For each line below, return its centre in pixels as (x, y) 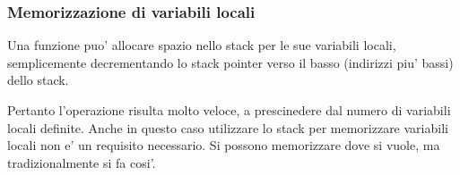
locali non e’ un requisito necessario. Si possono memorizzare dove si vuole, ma (224, 145)
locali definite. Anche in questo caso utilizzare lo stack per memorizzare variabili (228, 127)
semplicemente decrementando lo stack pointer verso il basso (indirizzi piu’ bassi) (230, 62)
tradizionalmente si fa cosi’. (82, 162)
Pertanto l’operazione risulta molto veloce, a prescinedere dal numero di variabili (229, 110)
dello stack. (38, 80)
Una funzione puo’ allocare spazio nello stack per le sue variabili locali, (202, 45)
